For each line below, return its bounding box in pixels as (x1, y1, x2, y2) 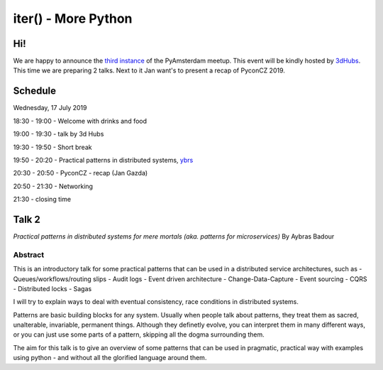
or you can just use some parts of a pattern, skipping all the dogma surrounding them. (13, 330, 265, 339)
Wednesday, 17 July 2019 (13, 104, 87, 112)
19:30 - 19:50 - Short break (13, 143, 92, 151)
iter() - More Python (13, 11, 133, 26)
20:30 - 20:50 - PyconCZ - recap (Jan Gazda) (13, 169, 148, 178)
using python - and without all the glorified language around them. (13, 354, 207, 362)
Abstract (13, 249, 45, 259)
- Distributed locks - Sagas (13, 284, 92, 293)
